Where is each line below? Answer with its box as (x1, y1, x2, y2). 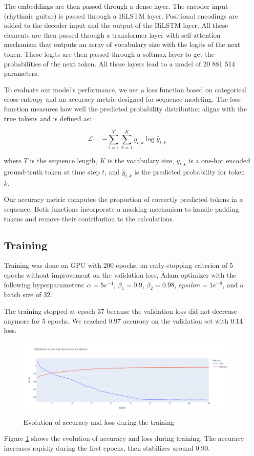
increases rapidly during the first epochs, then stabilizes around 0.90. (4, 443, 210, 453)
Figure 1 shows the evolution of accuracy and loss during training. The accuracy (4, 433, 244, 443)
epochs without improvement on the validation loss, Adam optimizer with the (4, 270, 236, 280)
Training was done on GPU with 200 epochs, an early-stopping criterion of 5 (4, 260, 233, 270)
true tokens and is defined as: (4, 113, 92, 123)
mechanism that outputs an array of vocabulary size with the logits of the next (4, 39, 241, 49)
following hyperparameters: (4, 279, 85, 289)
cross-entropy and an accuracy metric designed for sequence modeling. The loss (4, 94, 241, 104)
